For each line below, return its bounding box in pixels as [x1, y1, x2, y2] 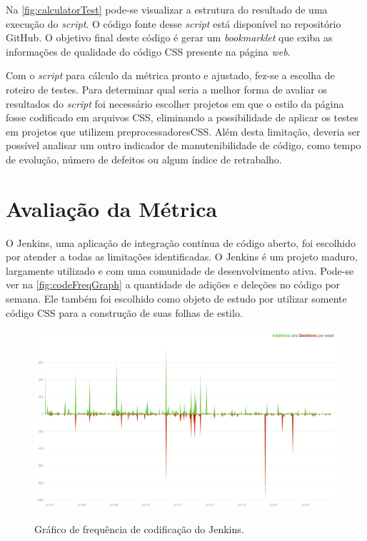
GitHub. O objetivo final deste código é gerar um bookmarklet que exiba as [6, 30, 333, 45]
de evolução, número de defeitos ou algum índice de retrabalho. [6, 151, 282, 166]
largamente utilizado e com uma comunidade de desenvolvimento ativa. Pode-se [6, 263, 354, 278]
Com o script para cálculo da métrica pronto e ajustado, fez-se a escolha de [6, 68, 335, 83]
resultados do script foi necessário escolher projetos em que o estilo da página [6, 96, 344, 111]
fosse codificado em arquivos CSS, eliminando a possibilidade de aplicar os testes [6, 110, 358, 125]
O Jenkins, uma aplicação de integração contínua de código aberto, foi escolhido [6, 235, 356, 250]
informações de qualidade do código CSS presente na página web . [6, 44, 291, 59]
